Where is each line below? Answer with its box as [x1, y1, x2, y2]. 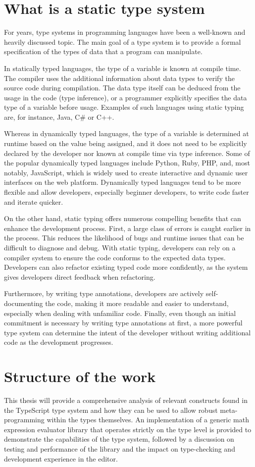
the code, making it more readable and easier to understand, [45, 298, 229, 308]
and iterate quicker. [4, 196, 63, 207]
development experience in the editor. [4, 453, 118, 464]
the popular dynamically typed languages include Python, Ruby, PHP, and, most [4, 157, 250, 168]
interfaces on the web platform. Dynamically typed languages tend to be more [4, 177, 241, 187]
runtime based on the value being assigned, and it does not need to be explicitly [4, 138, 247, 149]
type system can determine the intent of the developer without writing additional [4, 327, 251, 337]
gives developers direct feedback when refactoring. [4, 271, 155, 282]
